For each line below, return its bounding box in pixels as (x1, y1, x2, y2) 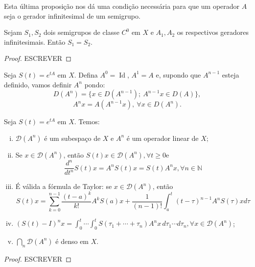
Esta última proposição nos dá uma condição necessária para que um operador (4, 1, 240, 11)
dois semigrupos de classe (44, 27, 119, 37)
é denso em (55, 236, 89, 246)
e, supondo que (156, 69, 201, 80)
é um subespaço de (44, 133, 101, 143)
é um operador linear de (126, 133, 199, 143)
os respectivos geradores (177, 27, 249, 37)
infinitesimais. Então (4, 36, 66, 47)
